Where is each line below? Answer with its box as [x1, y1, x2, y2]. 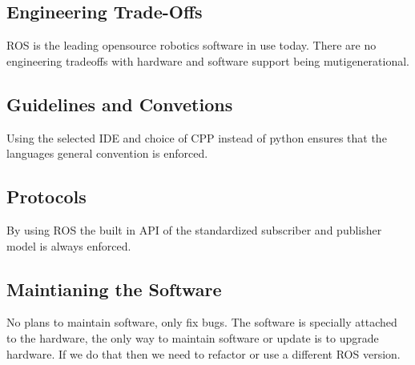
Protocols [6, 184, 87, 209]
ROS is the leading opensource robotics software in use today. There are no [6, 37, 377, 54]
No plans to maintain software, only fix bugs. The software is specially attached [6, 314, 397, 331]
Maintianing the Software [6, 276, 222, 301]
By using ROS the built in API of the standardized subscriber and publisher [6, 221, 382, 238]
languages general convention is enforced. [6, 145, 208, 162]
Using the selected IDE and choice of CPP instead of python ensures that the [6, 129, 387, 146]
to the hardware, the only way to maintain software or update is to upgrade [6, 329, 379, 346]
